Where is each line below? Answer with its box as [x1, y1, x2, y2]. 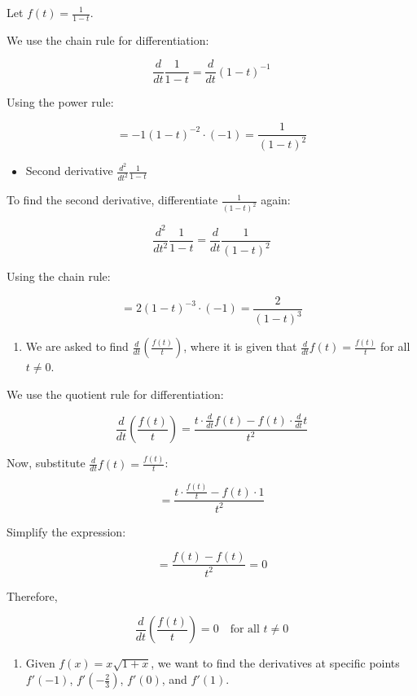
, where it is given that [183, 338, 297, 355]
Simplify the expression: [7, 523, 126, 540]
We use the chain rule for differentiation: [7, 31, 209, 48]
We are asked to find [25, 338, 129, 355]
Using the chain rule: [7, 268, 111, 285]
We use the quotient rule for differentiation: [7, 385, 224, 402]
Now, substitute [7, 454, 86, 471]
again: [261, 191, 291, 208]
